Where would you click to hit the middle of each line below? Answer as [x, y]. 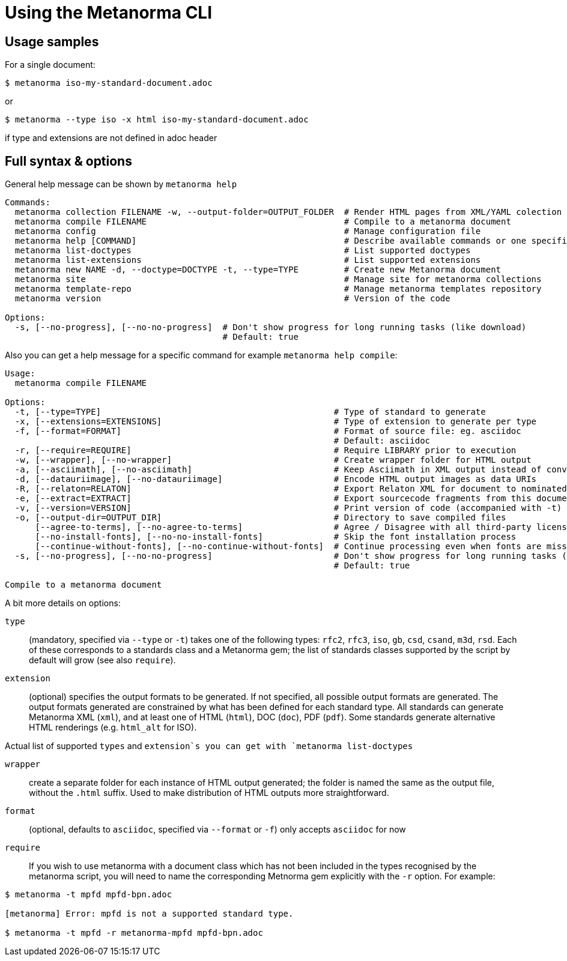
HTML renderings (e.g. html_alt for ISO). [113, 728]
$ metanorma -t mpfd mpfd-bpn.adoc [89, 895]
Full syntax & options [68, 161]
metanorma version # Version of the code [232, 299]
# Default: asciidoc [382, 441]
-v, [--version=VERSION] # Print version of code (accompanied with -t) [288, 508]
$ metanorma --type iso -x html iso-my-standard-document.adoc [157, 120]
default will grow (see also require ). [102, 660]
